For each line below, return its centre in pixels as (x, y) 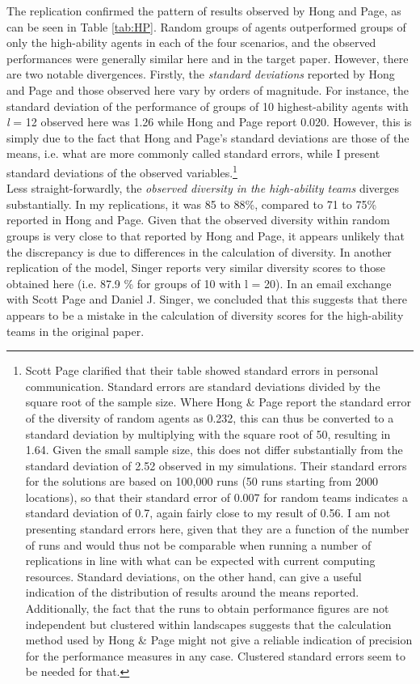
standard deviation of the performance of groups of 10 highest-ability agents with (208, 106)
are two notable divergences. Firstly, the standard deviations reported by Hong (201, 74)
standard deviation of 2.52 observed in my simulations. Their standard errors (216, 465)
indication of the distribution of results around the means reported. (192, 592)
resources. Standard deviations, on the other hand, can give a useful (193, 576)
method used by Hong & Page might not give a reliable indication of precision (219, 640)
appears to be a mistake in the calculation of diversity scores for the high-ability (205, 314)
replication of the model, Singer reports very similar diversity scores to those (196, 268)
